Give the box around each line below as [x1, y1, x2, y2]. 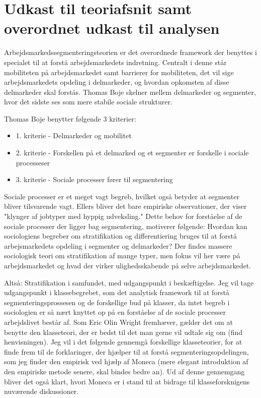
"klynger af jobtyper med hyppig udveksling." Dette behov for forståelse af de [4, 211, 242, 221]
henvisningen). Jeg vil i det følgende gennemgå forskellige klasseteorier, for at [4, 336, 242, 347]
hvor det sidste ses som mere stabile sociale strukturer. [4, 96, 172, 107]
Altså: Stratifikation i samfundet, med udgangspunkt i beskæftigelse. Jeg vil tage [4, 277, 254, 288]
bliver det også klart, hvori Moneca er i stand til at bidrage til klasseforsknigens [4, 376, 250, 386]
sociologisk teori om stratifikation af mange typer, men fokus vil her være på [4, 250, 240, 261]
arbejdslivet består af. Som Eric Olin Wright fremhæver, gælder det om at [4, 316, 233, 327]
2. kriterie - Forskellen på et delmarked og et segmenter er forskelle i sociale [16, 147, 249, 158]
